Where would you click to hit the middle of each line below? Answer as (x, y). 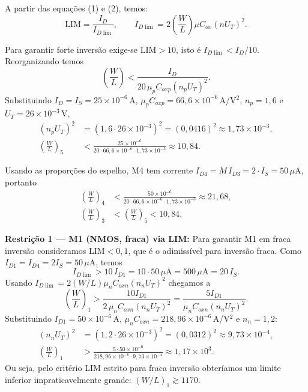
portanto (21, 182)
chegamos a (189, 282)
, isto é (189, 49)
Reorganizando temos (44, 61)
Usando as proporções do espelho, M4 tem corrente (99, 170)
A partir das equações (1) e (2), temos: (76, 8)
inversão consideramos (46, 250)
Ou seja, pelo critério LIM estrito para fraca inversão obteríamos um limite (143, 368)
